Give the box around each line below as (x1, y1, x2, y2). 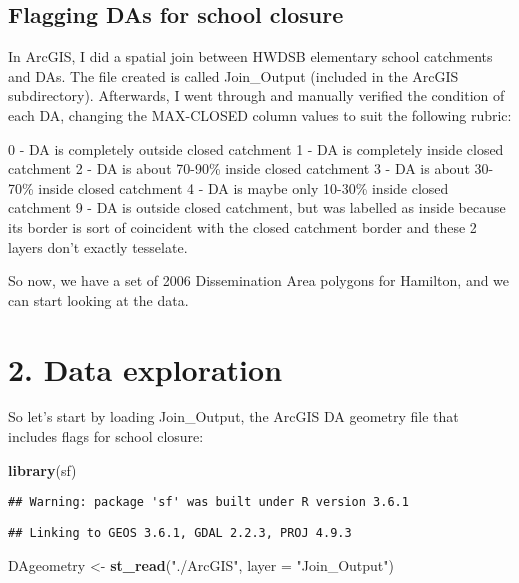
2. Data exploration (8, 348, 283, 389)
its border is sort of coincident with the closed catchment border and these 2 (8, 216, 477, 237)
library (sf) (8, 459, 77, 480)
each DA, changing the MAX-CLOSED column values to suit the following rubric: (8, 104, 512, 125)
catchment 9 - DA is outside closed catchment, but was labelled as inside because (8, 197, 506, 218)
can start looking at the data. (8, 289, 189, 310)
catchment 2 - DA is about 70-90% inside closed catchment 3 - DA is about (8, 158, 470, 179)
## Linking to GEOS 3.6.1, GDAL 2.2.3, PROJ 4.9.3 (8, 525, 352, 540)
